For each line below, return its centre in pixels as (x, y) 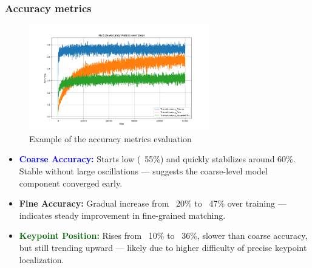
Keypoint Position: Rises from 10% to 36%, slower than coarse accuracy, (163, 235)
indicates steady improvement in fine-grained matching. (122, 215)
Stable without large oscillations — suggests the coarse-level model (144, 171)
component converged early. (71, 183)
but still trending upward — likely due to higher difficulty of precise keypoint (163, 247)
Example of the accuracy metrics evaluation (110, 138)
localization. (42, 259)
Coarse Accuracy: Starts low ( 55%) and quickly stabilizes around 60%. (157, 159)
